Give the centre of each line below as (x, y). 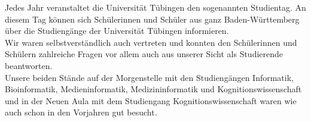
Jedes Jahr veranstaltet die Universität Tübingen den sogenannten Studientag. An (155, 7)
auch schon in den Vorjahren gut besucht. (81, 112)
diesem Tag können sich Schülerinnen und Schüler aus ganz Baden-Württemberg (152, 19)
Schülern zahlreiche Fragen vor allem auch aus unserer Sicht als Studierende (144, 54)
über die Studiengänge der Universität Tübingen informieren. (117, 31)
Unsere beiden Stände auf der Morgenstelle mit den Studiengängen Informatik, (149, 77)
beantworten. (29, 65)
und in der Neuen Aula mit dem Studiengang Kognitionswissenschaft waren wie (151, 100)
